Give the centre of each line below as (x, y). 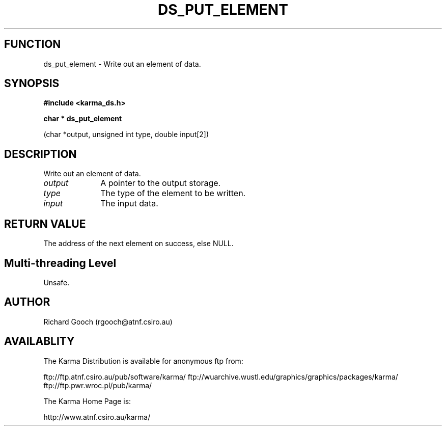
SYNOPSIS (32, 84)
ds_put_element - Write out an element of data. (122, 64)
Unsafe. (57, 282)
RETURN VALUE (45, 224)
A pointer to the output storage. (161, 183)
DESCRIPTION (40, 154)
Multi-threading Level (60, 263)
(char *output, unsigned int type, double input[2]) (126, 135)
